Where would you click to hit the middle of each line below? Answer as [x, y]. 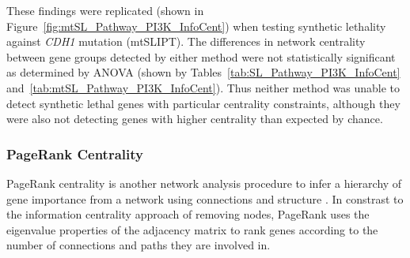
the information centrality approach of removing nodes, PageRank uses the [188, 214]
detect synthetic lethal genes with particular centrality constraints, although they [203, 103]
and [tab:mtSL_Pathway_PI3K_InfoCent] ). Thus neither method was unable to [203, 87]
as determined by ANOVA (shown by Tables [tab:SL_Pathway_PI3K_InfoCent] [203, 72]
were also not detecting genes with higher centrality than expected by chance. [195, 119]
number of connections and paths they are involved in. [139, 245]
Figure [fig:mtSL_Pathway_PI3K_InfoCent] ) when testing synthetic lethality [196, 26]
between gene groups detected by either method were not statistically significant [201, 56]
